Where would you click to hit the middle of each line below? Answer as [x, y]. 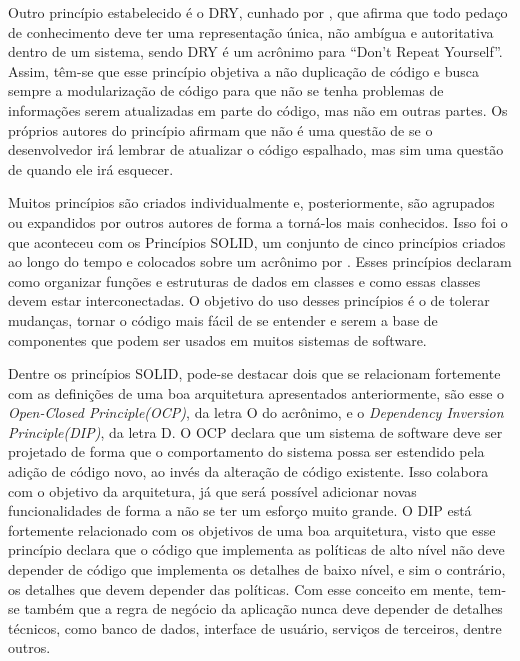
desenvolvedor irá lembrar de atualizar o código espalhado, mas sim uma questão [256, 149]
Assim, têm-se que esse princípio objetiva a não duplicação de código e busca [244, 70]
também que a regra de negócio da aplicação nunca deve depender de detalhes [263, 608]
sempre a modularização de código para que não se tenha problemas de [226, 90]
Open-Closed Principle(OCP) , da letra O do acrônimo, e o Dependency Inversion [256, 412]
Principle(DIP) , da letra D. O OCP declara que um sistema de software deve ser [255, 431]
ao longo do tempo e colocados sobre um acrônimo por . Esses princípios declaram [260, 261]
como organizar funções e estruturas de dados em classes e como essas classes [244, 280]
